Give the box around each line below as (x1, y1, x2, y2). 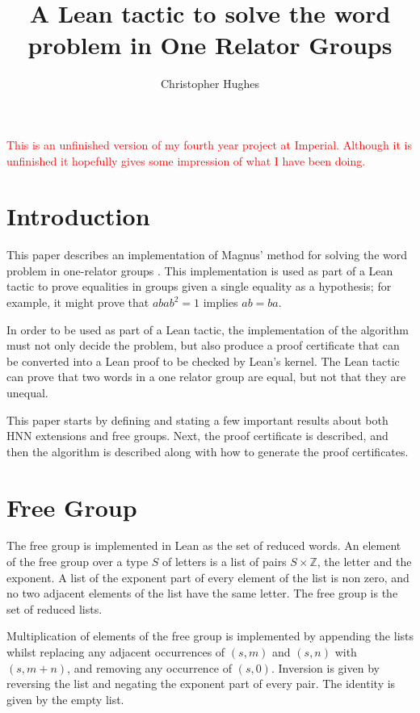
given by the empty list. (6, 690, 124, 707)
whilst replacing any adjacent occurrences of (6, 644, 225, 661)
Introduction (6, 199, 150, 233)
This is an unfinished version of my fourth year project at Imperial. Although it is (6, 136, 412, 153)
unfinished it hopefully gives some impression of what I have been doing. (6, 152, 366, 169)
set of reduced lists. (6, 600, 103, 617)
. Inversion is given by (271, 659, 380, 676)
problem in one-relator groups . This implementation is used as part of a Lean (6, 262, 393, 279)
